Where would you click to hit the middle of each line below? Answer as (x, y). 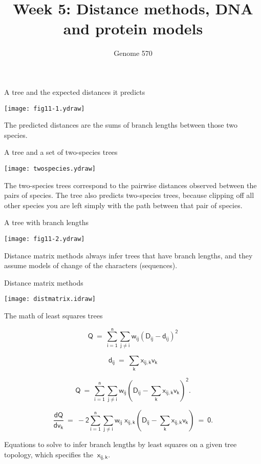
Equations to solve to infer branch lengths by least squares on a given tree (121, 444)
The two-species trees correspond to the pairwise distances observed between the (130, 185)
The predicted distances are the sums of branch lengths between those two (121, 125)
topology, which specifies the (49, 454)
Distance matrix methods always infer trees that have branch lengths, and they (128, 255)
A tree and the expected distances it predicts (75, 92)
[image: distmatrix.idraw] (50, 299)
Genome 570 (133, 53)
